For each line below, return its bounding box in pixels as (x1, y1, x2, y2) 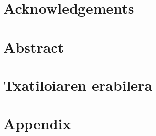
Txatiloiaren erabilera (3, 75, 153, 95)
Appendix (3, 113, 71, 134)
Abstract (3, 36, 64, 56)
